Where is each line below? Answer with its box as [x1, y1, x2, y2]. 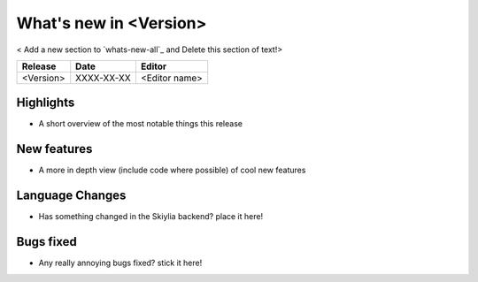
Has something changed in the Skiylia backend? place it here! [38, 211, 264, 222]
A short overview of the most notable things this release [38, 118, 243, 129]
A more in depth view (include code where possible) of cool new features [38, 164, 306, 176]
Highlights [16, 95, 75, 111]
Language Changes [16, 188, 127, 203]
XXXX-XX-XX [75, 72, 132, 84]
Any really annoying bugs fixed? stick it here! [38, 257, 203, 269]
